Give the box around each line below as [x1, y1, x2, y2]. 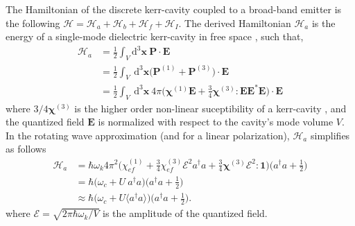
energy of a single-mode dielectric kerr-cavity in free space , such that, [6, 29, 304, 44]
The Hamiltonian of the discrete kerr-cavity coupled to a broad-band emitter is [6, 2, 342, 16]
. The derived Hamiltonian [178, 15, 291, 30]
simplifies [310, 128, 350, 142]
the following [6, 15, 60, 30]
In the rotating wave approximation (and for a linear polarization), [6, 128, 290, 142]
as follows [6, 141, 46, 156]
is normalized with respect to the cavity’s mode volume [98, 114, 334, 129]
